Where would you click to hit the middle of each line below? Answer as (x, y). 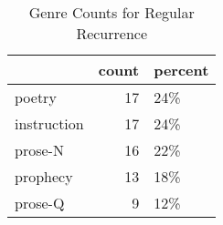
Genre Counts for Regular (111, 12)
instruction (49, 123)
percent (181, 70)
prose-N (39, 150)
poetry (36, 97)
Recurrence (112, 33)
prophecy (44, 176)
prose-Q (40, 203)
